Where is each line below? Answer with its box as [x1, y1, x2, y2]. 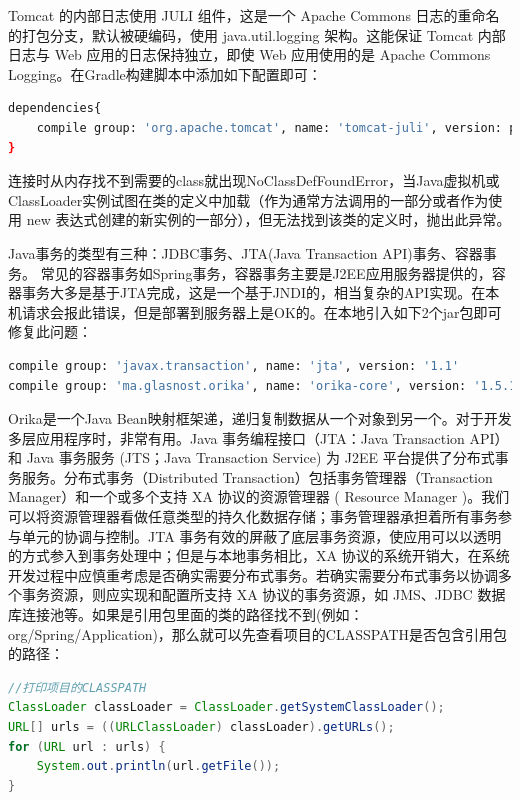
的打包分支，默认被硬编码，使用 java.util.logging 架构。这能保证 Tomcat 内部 [8, 24, 506, 45]
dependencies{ [8, 101, 102, 116]
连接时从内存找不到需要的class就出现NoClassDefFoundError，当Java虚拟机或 [8, 170, 500, 191]
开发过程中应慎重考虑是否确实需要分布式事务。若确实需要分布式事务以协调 [8, 564, 498, 585]
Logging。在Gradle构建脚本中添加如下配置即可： [8, 63, 322, 84]
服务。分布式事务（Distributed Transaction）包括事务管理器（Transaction [21, 466, 493, 487]
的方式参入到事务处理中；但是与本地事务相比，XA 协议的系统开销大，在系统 [8, 545, 510, 566]
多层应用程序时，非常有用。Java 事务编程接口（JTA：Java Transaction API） [8, 427, 509, 448]
